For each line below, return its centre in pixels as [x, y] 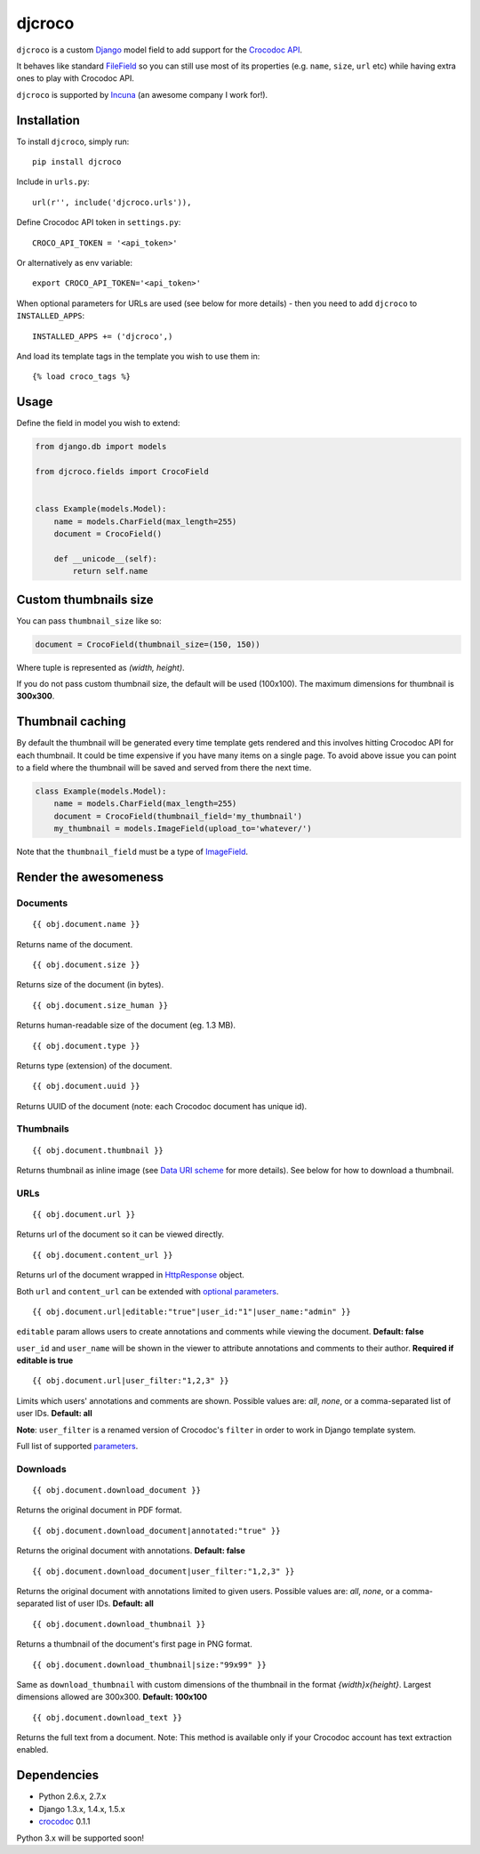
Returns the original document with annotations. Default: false [131, 1551]
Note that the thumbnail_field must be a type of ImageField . [132, 852]
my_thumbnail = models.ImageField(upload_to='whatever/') [183, 829]
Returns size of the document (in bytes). [90, 985]
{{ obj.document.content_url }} [103, 1255]
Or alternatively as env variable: [75, 262]
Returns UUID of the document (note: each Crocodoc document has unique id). [162, 1106]
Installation [48, 120]
